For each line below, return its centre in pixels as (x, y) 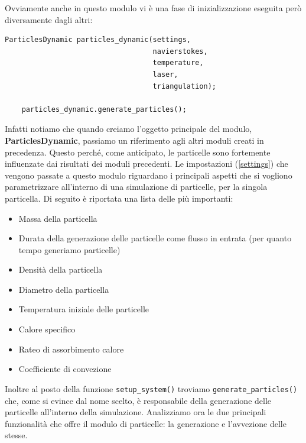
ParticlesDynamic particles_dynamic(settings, (98, 40)
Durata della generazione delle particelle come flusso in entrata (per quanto (155, 238)
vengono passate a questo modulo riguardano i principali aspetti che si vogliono (149, 175)
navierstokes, (180, 51)
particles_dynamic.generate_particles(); (104, 109)
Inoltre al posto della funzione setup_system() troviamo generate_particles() (151, 388)
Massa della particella (58, 218)
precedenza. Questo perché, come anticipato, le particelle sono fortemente (138, 152)
